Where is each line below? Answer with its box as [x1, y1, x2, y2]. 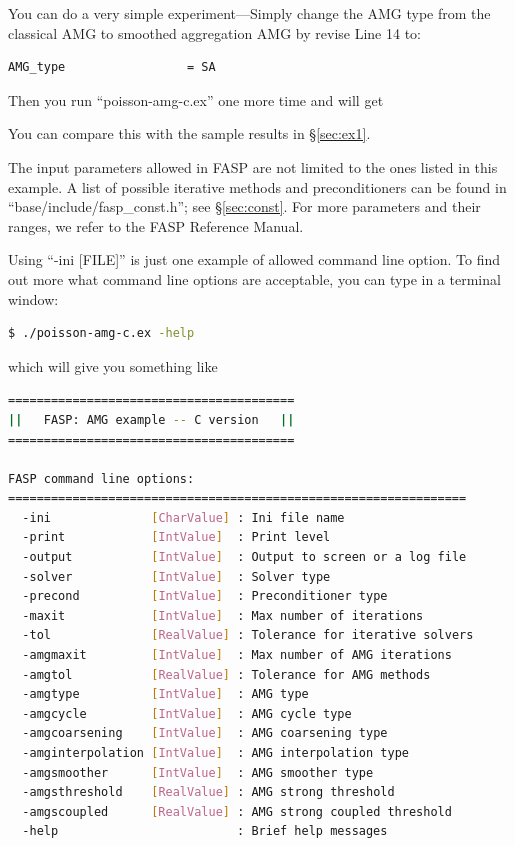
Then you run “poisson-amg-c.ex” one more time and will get [8, 89, 384, 110]
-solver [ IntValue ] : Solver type [22, 569, 331, 584]
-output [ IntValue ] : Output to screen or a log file [22, 550, 467, 565]
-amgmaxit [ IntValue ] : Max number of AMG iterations [22, 648, 452, 663]
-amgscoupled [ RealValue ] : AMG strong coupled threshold [22, 804, 452, 819]
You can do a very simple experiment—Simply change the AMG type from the [8, 3, 491, 23]
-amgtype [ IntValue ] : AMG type [22, 687, 309, 702]
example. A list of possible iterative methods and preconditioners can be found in [8, 176, 507, 197]
